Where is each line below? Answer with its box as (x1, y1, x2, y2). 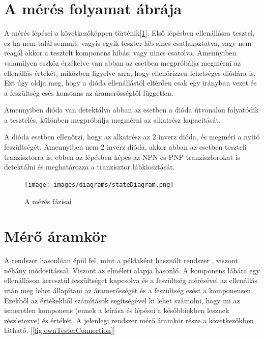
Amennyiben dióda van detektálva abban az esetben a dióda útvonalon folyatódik (4, 104, 259, 115)
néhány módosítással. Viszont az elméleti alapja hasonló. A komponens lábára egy (4, 265, 260, 275)
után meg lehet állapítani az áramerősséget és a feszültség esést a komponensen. (4, 285, 253, 295)
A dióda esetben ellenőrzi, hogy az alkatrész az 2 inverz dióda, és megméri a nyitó (4, 131, 260, 142)
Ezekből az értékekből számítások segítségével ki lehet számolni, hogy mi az (4, 295, 240, 305)
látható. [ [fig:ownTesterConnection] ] (4, 325, 115, 335)
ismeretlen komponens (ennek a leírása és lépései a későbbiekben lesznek (4, 305, 229, 316)
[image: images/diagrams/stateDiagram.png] (24, 181, 174, 188)
